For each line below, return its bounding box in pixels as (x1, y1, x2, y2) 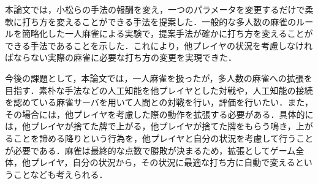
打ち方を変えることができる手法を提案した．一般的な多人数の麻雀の (21, 15, 297, 28)
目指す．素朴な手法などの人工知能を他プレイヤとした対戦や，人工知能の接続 (5, 83, 313, 96)
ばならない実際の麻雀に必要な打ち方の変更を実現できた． (5, 51, 237, 64)
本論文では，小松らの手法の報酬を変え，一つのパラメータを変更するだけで (5, 3, 305, 15)
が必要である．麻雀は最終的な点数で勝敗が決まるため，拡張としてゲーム (5, 144, 296, 156)
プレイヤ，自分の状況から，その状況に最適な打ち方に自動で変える (30, 156, 295, 169)
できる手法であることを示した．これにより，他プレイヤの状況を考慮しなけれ (5, 39, 312, 52)
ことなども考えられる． (13, 167, 108, 180)
